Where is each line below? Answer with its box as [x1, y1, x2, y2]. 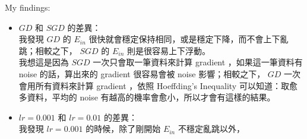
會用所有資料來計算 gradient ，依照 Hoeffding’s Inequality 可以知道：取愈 [18, 79, 297, 91]
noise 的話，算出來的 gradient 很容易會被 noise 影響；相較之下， [18, 67, 265, 80]
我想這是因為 [18, 56, 69, 68]
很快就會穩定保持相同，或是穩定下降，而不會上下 [88, 33, 280, 45]
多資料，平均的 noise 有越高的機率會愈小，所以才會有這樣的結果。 [18, 91, 276, 103]
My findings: [5, 1, 50, 13]
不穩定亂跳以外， [178, 122, 245, 135]
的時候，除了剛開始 [86, 122, 161, 135]
